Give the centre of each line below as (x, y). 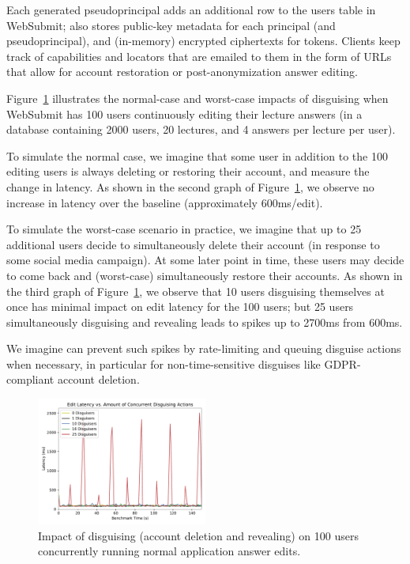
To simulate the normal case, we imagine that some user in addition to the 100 (197, 155)
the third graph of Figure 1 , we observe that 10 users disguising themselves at (196, 291)
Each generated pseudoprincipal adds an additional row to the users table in (191, 9)
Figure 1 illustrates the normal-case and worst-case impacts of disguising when (197, 98)
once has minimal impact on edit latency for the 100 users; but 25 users (180, 307)
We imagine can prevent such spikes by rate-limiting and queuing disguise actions (204, 348)
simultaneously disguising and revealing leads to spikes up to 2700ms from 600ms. (205, 322)
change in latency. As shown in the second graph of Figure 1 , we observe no (190, 186)
